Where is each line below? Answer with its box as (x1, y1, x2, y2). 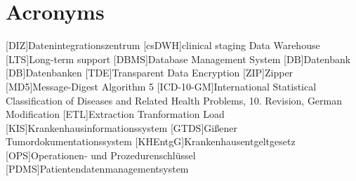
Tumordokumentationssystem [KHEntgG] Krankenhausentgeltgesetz (6, 134, 296, 149)
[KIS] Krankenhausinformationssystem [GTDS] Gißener (6, 120, 237, 135)
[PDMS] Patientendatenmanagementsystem (6, 161, 189, 176)
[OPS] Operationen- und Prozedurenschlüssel (6, 147, 196, 162)
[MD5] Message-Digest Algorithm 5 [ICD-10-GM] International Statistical (6, 79, 317, 93)
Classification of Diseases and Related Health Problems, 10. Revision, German (6, 93, 343, 107)
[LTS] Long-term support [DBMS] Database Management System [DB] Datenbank (6, 51, 351, 66)
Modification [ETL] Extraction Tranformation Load (6, 107, 225, 121)
